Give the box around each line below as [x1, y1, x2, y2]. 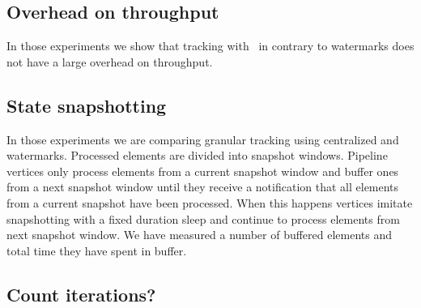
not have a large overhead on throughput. [6, 53, 213, 70]
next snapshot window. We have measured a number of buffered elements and [6, 226, 393, 243]
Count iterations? [6, 281, 156, 306]
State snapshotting [6, 92, 167, 118]
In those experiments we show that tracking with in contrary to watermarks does [6, 37, 415, 54]
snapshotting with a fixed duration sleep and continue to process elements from [6, 210, 400, 227]
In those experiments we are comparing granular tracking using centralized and [6, 130, 399, 148]
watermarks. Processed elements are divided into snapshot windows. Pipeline [6, 147, 388, 164]
